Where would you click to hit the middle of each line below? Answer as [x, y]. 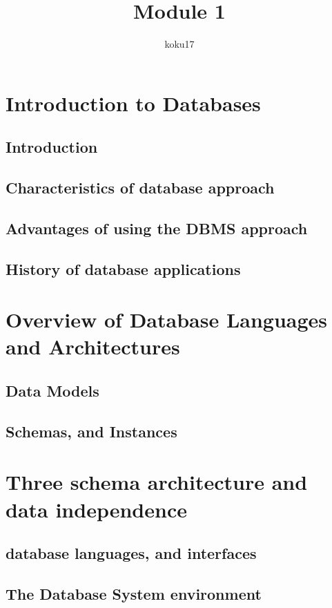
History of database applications [123, 268]
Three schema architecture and [157, 482]
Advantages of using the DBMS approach [157, 228]
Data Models [52, 390]
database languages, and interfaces [131, 553]
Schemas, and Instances [91, 431]
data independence [96, 509]
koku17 [179, 44]
